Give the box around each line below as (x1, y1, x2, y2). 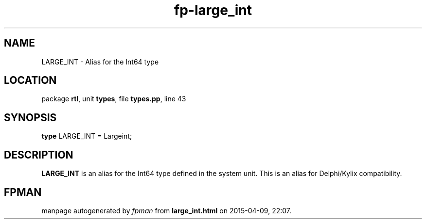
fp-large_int (174, 2, 252, 18)
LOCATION (4, 74, 57, 87)
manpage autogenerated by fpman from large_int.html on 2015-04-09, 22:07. (41, 206, 292, 215)
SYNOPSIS (4, 111, 57, 124)
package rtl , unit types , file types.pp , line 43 (41, 95, 186, 103)
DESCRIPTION (4, 148, 73, 161)
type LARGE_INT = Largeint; (41, 132, 132, 141)
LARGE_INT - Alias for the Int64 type (41, 57, 159, 66)
